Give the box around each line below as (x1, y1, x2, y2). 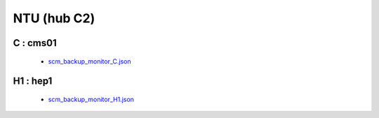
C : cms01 (13, 37, 57, 49)
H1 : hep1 (13, 75, 53, 87)
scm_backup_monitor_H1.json (48, 95, 135, 103)
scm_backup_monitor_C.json (48, 57, 131, 66)
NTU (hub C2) (13, 10, 95, 26)
